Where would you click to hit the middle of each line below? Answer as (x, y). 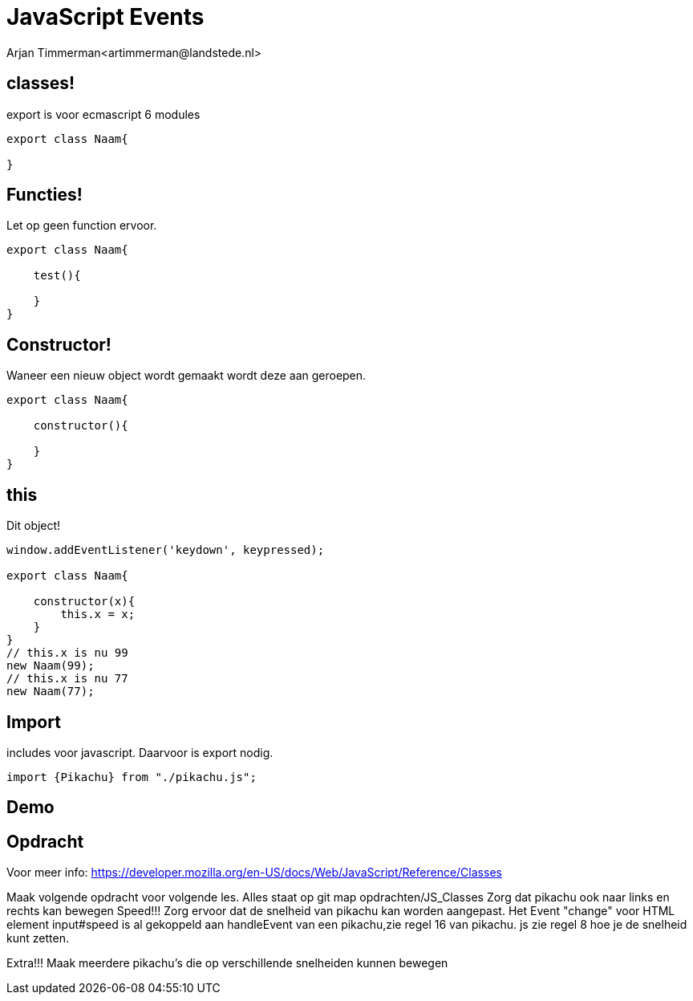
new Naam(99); (51, 666)
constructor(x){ (84, 602)
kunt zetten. (38, 938)
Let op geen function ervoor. (82, 226)
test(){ (57, 276)
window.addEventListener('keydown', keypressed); (166, 550)
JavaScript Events (105, 17)
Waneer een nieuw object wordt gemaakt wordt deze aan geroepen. (186, 376)
